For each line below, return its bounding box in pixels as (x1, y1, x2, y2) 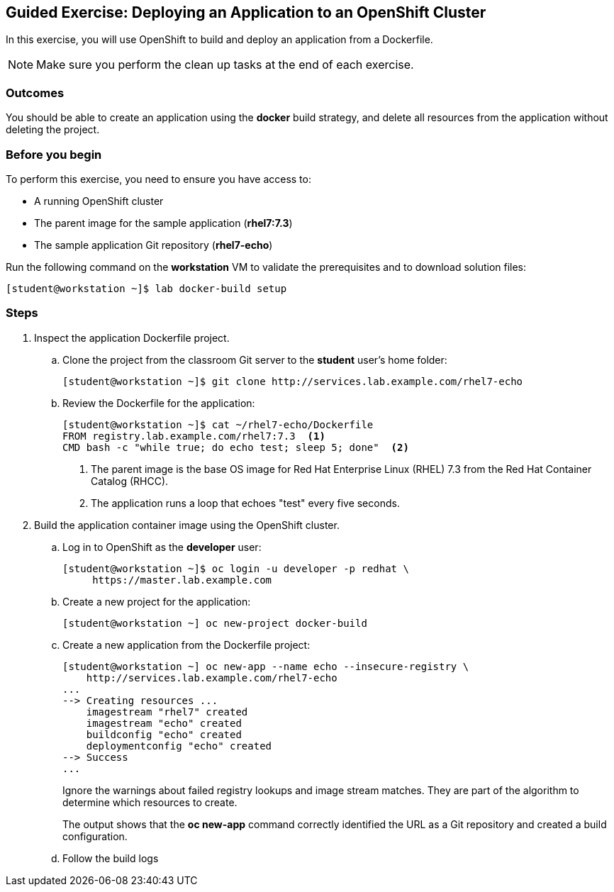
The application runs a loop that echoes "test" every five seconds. (91, 496, 400, 509)
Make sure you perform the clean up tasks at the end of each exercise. (36, 57, 414, 72)
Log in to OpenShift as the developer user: (62, 540, 262, 553)
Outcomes (6, 85, 65, 100)
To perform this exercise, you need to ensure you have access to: (6, 172, 311, 185)
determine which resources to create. (62, 796, 238, 808)
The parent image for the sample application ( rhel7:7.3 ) (34, 216, 293, 229)
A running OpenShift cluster (34, 194, 164, 207)
